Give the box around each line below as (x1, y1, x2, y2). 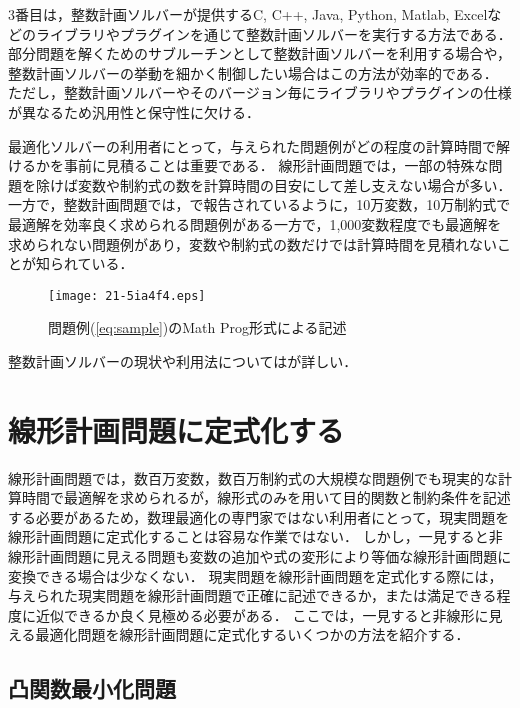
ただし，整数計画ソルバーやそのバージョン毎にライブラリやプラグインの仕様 (8, 82, 512, 103)
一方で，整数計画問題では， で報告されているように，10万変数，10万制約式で (8, 194, 511, 215)
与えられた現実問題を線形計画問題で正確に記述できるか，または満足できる (8, 585, 497, 606)
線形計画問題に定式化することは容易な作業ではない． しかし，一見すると (8, 526, 489, 547)
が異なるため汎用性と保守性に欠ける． (8, 101, 260, 122)
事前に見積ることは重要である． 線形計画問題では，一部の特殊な (63, 155, 489, 176)
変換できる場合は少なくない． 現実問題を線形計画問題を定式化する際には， (8, 565, 503, 586)
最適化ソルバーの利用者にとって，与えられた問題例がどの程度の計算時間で (8, 135, 496, 156)
